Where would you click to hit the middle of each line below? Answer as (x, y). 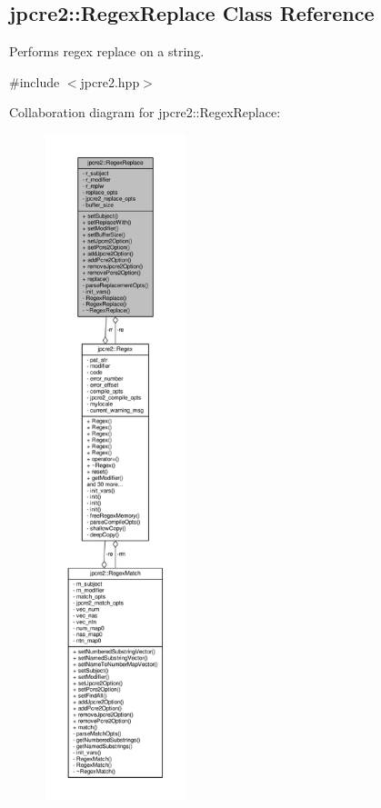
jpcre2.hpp (110, 81)
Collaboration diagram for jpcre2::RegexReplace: (145, 112)
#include (35, 81)
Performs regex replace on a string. (107, 51)
